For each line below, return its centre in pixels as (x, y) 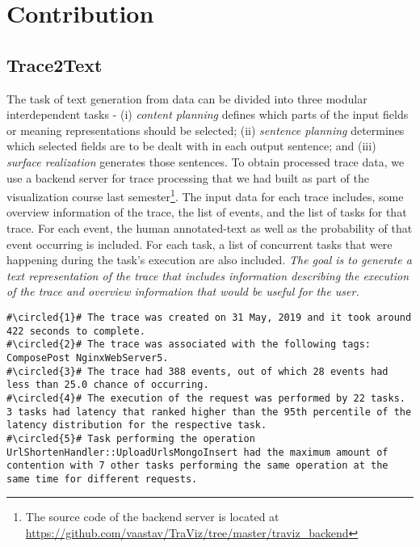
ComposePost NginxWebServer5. (88, 358)
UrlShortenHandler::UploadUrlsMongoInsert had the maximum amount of (197, 452)
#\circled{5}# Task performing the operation (131, 438)
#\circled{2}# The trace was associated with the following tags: (189, 345)
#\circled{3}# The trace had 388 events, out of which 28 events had (197, 371)
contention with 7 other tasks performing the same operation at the (197, 466)
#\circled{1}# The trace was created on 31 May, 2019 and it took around (209, 317)
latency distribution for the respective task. (137, 425)
